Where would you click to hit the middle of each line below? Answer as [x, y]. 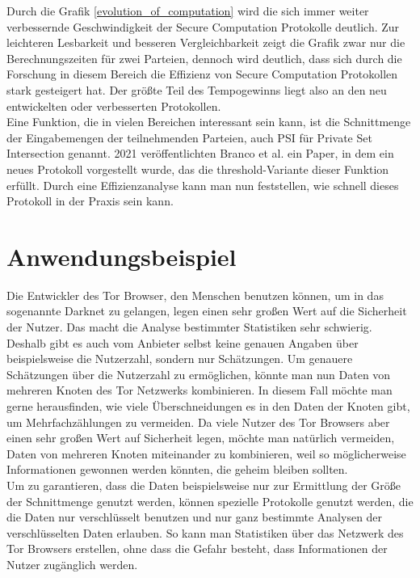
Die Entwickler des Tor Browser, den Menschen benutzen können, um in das [195, 295]
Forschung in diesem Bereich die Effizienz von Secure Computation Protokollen [202, 74]
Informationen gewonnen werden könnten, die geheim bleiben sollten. [177, 469]
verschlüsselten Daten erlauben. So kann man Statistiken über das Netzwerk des [205, 532]
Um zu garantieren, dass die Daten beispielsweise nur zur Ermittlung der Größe [204, 485]
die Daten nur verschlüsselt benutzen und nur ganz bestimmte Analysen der [195, 517]
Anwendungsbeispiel [122, 256]
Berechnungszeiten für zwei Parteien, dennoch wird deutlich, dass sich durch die [204, 58]
